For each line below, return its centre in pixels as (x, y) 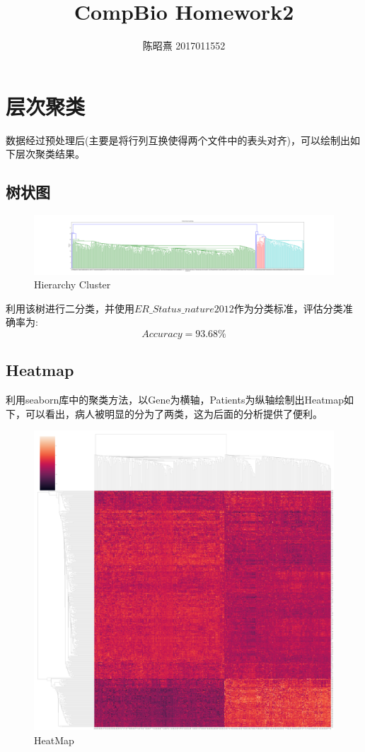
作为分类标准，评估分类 (288, 308)
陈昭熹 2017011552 (184, 46)
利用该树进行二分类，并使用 (70, 308)
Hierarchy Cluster (73, 284)
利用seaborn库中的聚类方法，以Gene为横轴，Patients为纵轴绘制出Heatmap (175, 400)
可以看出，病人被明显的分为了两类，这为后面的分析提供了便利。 (174, 413)
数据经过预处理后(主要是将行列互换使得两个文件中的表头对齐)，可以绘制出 (178, 140)
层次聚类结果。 (50, 154)
